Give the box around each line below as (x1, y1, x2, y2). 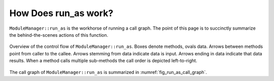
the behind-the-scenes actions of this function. (9, 32, 109, 38)
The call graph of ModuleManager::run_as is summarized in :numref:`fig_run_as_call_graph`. (9, 69, 208, 75)
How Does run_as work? (9, 8, 114, 19)
